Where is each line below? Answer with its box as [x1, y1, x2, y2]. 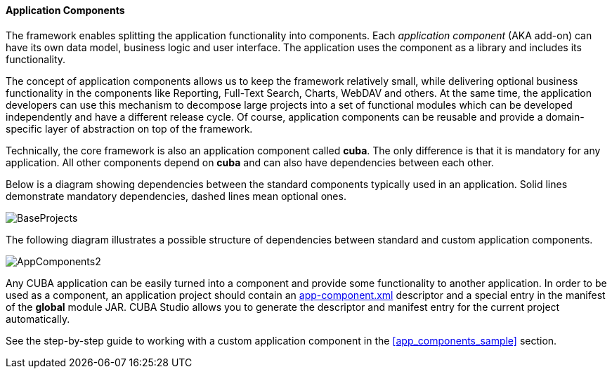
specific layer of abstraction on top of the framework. [6, 122, 253, 135]
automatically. [6, 312, 70, 325]
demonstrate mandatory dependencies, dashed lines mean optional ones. [6, 189, 346, 202]
